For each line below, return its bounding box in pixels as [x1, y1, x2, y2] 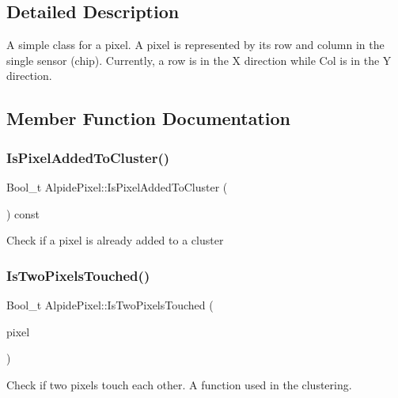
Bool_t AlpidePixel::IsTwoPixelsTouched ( [6, 296, 214, 313]
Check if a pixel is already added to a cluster [6, 232, 224, 248]
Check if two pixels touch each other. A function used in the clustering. [6, 376, 352, 392]
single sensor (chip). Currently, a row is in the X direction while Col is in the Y [6, 51, 392, 68]
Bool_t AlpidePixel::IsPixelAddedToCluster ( [6, 178, 228, 195]
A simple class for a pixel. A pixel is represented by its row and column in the [6, 36, 385, 53]
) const [6, 205, 40, 222]
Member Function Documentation [6, 106, 291, 131]
